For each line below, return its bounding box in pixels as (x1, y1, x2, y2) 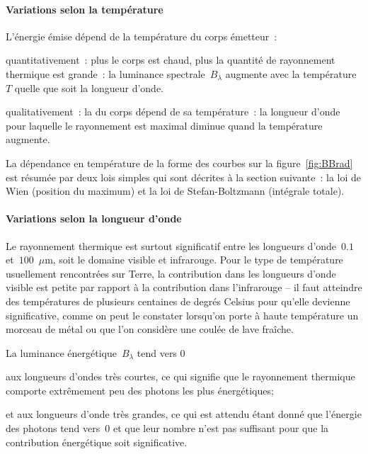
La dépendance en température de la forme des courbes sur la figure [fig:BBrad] (6, 155, 353, 170)
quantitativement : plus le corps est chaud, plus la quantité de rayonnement (6, 52, 335, 67)
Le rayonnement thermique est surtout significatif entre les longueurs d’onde (6, 238, 337, 253)
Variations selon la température (6, 1, 163, 16)
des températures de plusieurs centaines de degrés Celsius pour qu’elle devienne (6, 293, 350, 308)
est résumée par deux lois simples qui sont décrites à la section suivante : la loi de (6, 169, 362, 184)
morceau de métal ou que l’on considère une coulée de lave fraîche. (6, 322, 294, 336)
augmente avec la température (225, 66, 357, 81)
